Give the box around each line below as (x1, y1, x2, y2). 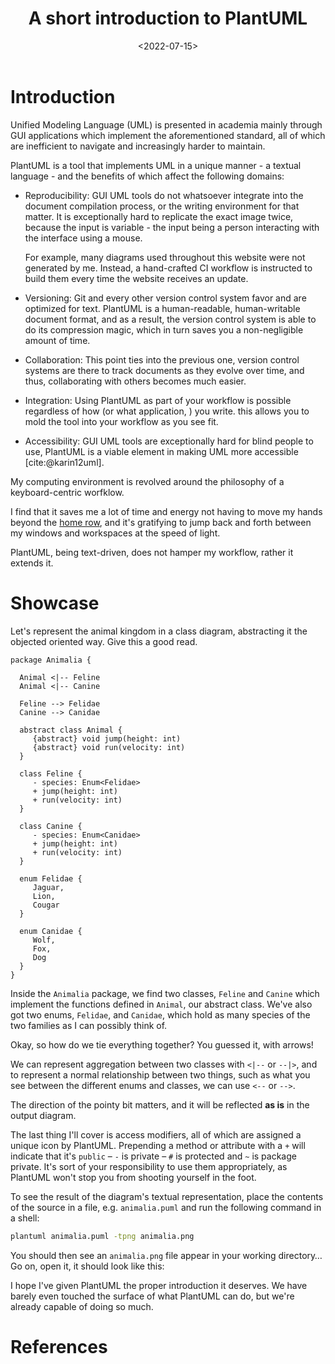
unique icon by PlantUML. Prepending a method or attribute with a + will (10, 1139, 306, 1151)
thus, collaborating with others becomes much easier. (24, 375, 247, 387)
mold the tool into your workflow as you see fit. (24, 415, 219, 427)
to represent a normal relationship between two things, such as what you (10, 1068, 311, 1081)
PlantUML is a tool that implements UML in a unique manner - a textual (10, 159, 302, 171)
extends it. (10, 557, 54, 569)
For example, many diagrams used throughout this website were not (24, 251, 306, 263)
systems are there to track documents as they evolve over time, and (24, 364, 305, 376)
